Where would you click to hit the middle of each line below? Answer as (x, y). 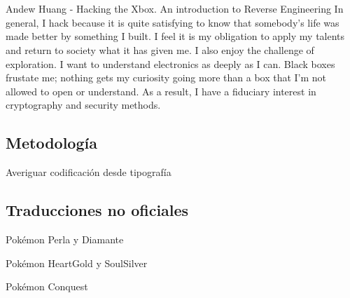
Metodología (51, 143)
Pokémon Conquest (47, 286)
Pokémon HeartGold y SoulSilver (77, 263)
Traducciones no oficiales (97, 210)
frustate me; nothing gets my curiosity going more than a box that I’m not (166, 77)
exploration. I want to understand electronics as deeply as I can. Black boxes (170, 63)
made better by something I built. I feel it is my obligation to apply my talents (175, 36)
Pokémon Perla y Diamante (65, 239)
